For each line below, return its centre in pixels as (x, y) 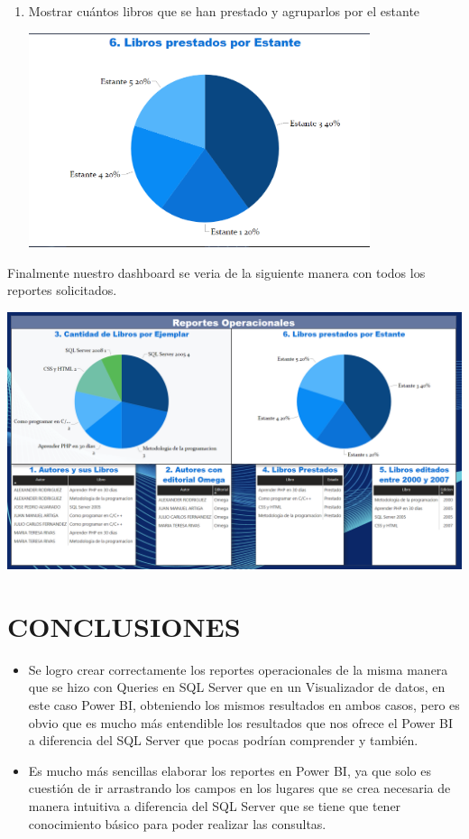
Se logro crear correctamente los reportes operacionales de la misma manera (238, 669)
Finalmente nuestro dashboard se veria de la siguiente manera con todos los (216, 272)
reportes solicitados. (62, 290)
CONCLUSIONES (124, 626)
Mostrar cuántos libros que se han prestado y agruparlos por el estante (224, 11)
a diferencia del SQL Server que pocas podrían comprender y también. (223, 740)
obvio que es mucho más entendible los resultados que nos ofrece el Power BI (241, 722)
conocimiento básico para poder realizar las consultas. (177, 823)
